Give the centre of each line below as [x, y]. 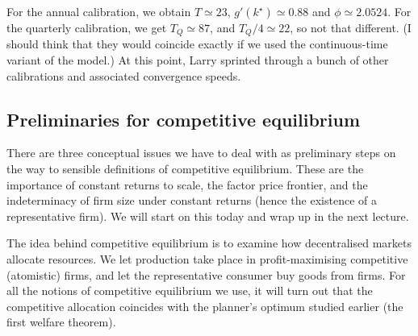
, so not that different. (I [351, 27]
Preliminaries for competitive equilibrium [184, 119]
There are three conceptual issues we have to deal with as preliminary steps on [201, 153]
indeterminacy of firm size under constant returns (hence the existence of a [192, 200]
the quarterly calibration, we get [87, 27]
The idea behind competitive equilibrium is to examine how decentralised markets [209, 243]
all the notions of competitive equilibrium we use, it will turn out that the [190, 290]
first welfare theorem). [61, 322]
